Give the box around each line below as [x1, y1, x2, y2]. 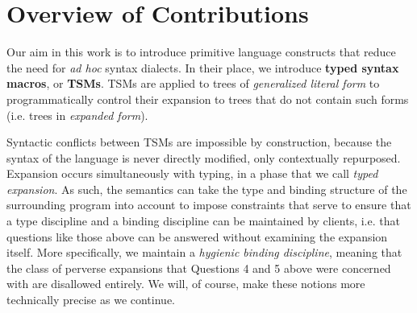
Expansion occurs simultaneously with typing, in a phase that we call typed [6, 165, 378, 182]
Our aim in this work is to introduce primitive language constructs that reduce [6, 43, 396, 60]
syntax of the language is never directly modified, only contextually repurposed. [6, 149, 401, 166]
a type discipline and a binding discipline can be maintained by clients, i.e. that [6, 212, 400, 229]
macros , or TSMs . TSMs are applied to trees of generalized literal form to [6, 75, 380, 92]
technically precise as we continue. [6, 291, 175, 308]
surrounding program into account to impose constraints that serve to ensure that [6, 196, 411, 213]
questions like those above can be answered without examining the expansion [6, 228, 388, 245]
